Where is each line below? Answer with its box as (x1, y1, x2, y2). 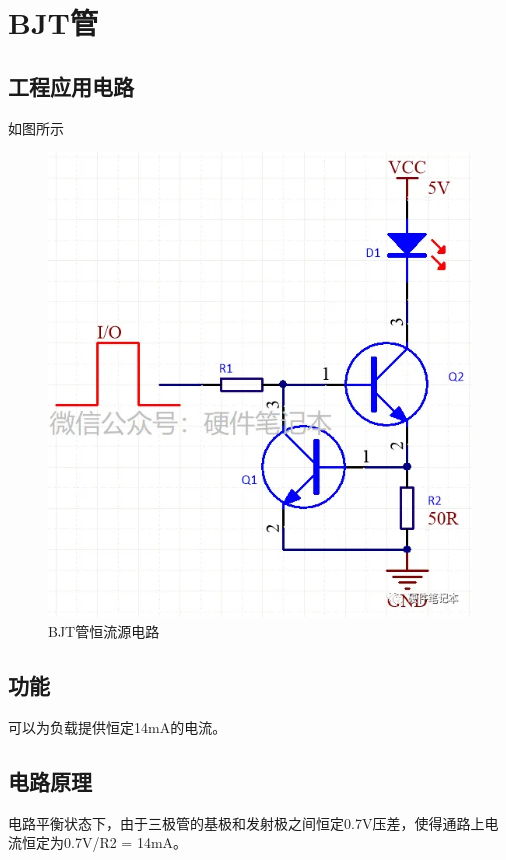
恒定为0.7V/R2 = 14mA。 (21, 832, 188, 853)
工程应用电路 (8, 70, 134, 101)
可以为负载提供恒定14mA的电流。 (8, 716, 227, 737)
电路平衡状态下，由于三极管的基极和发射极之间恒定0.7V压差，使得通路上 (8, 812, 485, 833)
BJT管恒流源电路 (48, 620, 160, 641)
